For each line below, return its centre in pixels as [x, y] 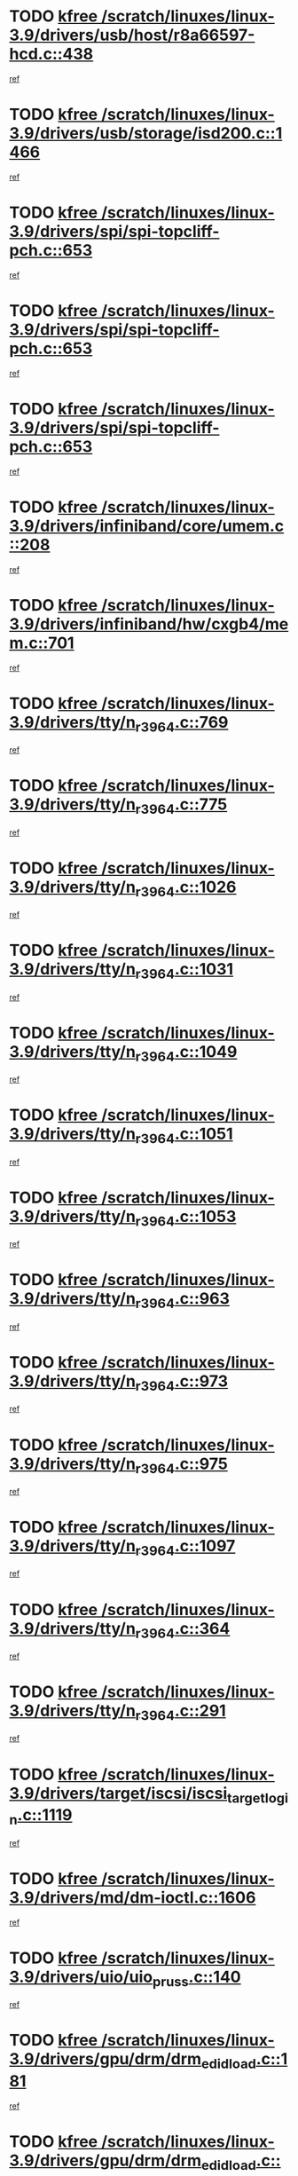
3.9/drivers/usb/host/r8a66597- [132, 35]
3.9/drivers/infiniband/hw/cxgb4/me [149, 624]
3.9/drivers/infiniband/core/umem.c [147, 526]
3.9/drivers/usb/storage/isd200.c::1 [146, 134]
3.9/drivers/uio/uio [81, 1977]
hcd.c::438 [51, 54]
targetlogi [258, 1798]
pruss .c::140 [196, 1978]
